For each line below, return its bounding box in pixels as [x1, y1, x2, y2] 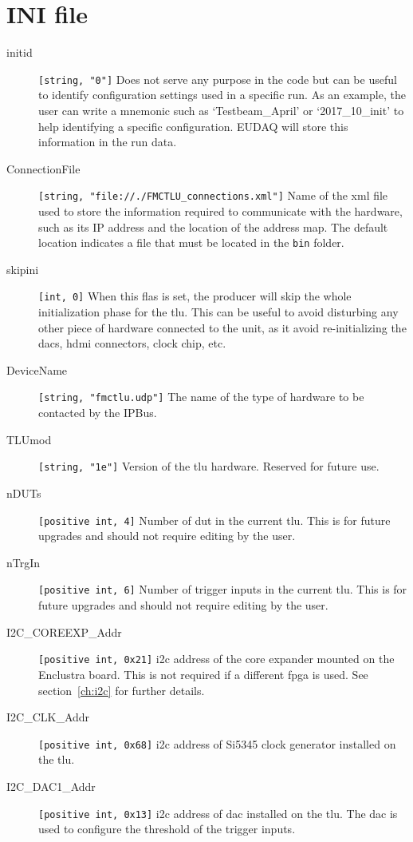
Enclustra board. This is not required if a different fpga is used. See [38, 665, 368, 682]
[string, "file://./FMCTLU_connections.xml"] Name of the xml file [38, 187, 388, 204]
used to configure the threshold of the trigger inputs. [38, 820, 296, 837]
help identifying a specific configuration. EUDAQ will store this [38, 117, 348, 134]
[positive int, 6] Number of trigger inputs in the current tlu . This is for [38, 581, 407, 598]
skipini [6, 260, 39, 277]
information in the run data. [38, 133, 177, 150]
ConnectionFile [6, 160, 81, 177]
